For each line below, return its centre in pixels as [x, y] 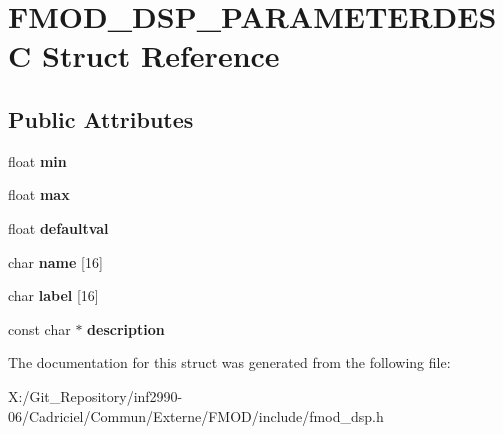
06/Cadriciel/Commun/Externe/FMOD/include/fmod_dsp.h [196, 415]
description [126, 328]
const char [39, 328]
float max [39, 194]
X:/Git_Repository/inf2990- [95, 395]
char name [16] [55, 261]
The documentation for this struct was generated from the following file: [229, 362]
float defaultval [58, 227]
